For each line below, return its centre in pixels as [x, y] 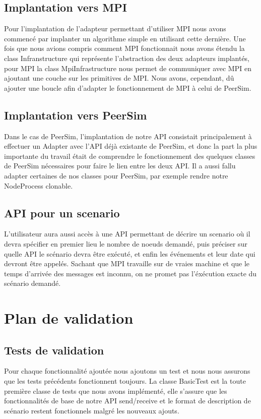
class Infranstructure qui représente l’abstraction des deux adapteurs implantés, [127, 58]
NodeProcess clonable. [39, 185]
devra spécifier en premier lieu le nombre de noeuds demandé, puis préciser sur [126, 243]
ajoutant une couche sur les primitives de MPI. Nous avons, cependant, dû [119, 78]
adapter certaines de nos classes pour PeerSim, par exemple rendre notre [116, 175]
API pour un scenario [62, 213]
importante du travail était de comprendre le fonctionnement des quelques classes [130, 156]
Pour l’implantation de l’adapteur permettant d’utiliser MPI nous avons [115, 28]
